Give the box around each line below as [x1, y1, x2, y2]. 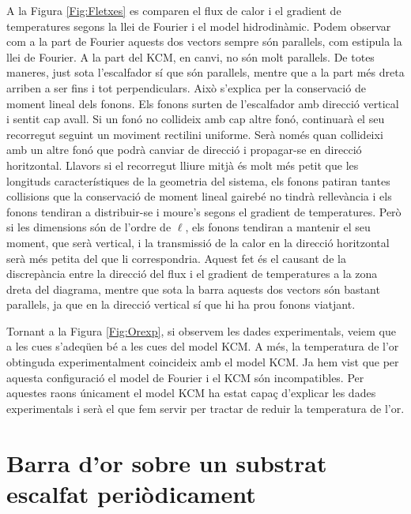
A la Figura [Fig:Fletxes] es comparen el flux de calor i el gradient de [6, 2, 341, 18]
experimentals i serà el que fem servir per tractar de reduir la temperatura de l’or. [6, 400, 405, 416]
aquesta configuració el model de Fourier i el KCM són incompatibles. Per [6, 369, 364, 385]
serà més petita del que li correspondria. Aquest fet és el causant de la [6, 249, 346, 266]
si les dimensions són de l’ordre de [6, 219, 172, 235]
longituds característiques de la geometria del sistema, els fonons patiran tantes [6, 172, 390, 189]
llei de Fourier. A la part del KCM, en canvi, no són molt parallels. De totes [6, 48, 375, 65]
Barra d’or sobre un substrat [6, 446, 327, 478]
